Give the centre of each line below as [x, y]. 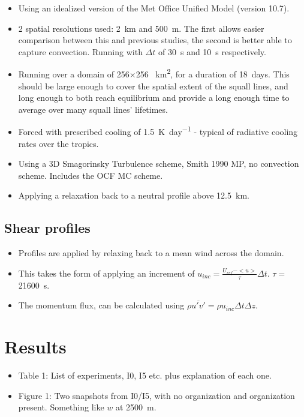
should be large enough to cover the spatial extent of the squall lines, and [153, 85]
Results [35, 346]
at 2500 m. [136, 407]
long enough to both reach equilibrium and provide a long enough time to [154, 97]
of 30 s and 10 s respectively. [212, 51]
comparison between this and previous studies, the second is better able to [155, 40]
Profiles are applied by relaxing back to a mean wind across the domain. [151, 253]
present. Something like [61, 407]
